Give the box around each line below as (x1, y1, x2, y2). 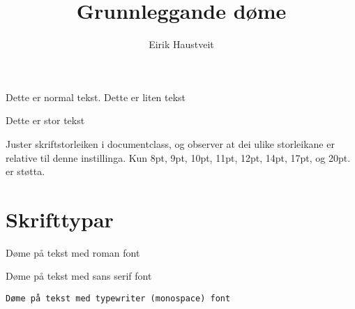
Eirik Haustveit (149, 37, 214, 52)
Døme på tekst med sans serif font (6, 269, 152, 283)
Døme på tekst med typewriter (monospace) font (6, 294, 231, 303)
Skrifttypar (6, 204, 114, 233)
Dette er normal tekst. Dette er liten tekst (6, 89, 186, 104)
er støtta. (6, 164, 45, 179)
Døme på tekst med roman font (6, 245, 140, 259)
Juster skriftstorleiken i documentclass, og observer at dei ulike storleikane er (6, 136, 335, 151)
